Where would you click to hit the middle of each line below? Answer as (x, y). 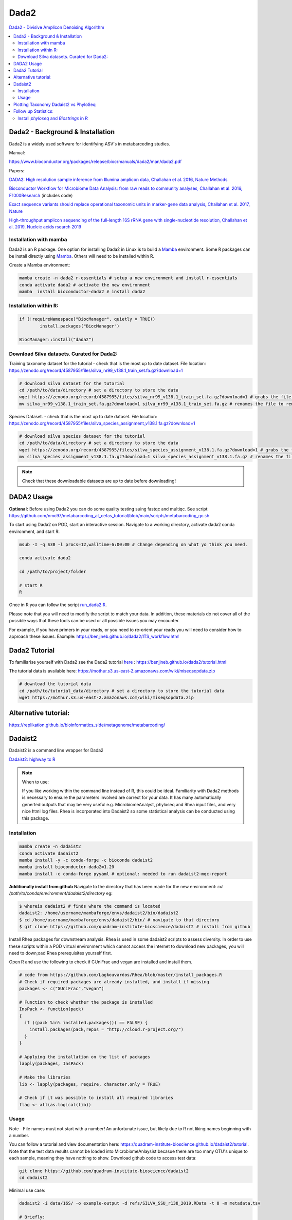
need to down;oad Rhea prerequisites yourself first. (61, 953)
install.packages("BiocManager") (80, 326)
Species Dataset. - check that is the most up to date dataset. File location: (83, 416)
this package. (36, 818)
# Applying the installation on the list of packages (85, 1057)
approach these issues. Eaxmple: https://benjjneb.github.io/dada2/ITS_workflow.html (94, 636)
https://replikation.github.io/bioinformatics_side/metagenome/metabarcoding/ (87, 725)
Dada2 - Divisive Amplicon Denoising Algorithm (57, 27)
